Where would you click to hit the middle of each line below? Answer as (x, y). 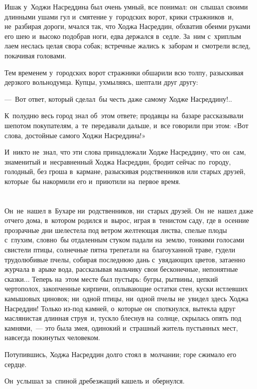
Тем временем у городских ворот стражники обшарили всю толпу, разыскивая (124, 72)
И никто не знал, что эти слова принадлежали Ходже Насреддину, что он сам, (125, 152)
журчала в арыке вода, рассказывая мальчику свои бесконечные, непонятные (121, 269)
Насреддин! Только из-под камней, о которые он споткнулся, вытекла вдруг (120, 308)
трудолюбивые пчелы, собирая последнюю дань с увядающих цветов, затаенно (125, 259)
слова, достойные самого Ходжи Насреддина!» (75, 135)
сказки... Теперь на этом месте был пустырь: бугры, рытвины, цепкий (111, 279)
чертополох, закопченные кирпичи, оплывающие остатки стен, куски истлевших (126, 289)
